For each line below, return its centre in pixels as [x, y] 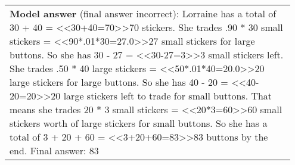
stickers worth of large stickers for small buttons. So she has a [139, 123]
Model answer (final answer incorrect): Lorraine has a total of [143, 13]
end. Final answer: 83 [54, 150]
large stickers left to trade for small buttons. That [168, 96]
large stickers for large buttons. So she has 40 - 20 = [119, 82]
